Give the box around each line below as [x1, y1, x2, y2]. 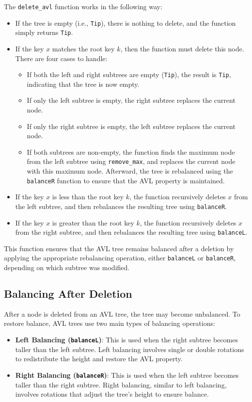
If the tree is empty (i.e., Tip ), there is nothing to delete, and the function [15, 17, 236, 28]
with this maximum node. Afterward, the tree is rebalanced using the [27, 166, 233, 176]
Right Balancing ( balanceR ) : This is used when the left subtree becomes [15, 370, 239, 380]
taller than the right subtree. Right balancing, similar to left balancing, [15, 379, 227, 389]
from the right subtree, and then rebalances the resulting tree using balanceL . [15, 227, 248, 237]
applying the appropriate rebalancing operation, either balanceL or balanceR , [4, 253, 236, 263]
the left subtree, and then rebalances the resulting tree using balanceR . [15, 201, 227, 211]
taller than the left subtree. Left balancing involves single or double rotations [15, 344, 244, 354]
